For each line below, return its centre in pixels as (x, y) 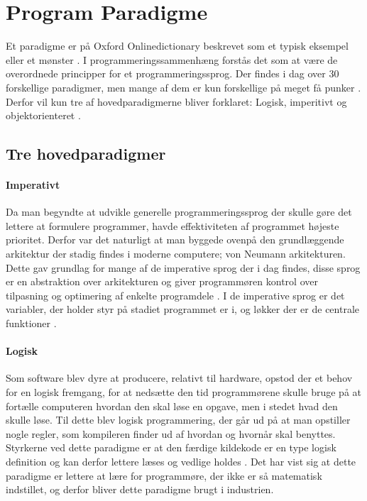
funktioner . (31, 323)
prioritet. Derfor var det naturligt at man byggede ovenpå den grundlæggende (175, 240)
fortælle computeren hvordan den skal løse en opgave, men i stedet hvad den (172, 406)
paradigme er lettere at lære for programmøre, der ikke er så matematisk (164, 475)
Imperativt (33, 185)
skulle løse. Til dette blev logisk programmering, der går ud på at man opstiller (178, 420)
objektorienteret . (43, 115)
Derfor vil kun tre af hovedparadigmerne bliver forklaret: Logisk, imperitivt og (176, 101)
